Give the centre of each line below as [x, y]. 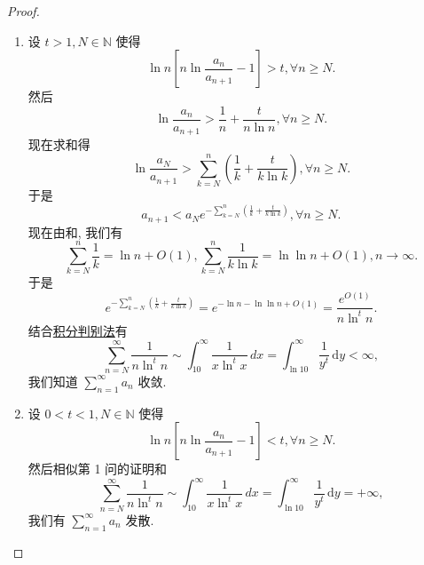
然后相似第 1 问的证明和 [98, 469]
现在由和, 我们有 [75, 231]
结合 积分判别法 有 [78, 330]
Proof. [24, 11]
